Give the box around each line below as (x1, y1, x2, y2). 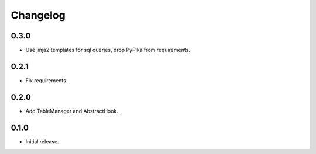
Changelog (11, 9, 66, 22)
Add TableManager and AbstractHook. (25, 107, 118, 114)
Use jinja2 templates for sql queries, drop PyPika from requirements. (25, 47, 190, 54)
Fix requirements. (25, 76, 68, 84)
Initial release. (25, 138, 59, 145)
